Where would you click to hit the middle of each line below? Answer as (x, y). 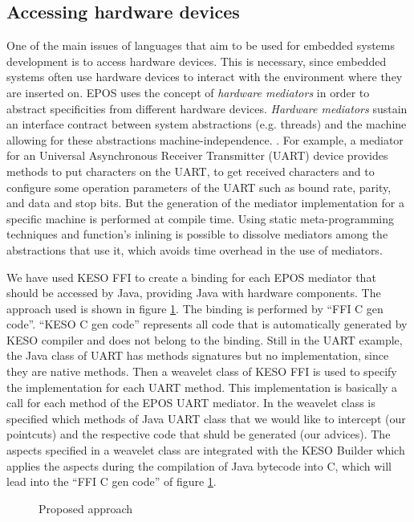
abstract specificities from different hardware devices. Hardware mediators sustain (207, 108)
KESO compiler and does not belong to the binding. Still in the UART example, (205, 339)
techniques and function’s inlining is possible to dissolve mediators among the (197, 234)
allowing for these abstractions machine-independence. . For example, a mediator (205, 139)
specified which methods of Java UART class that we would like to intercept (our (206, 418)
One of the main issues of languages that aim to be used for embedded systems (201, 45)
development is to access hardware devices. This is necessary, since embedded (197, 61)
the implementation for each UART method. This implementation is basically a (202, 387)
